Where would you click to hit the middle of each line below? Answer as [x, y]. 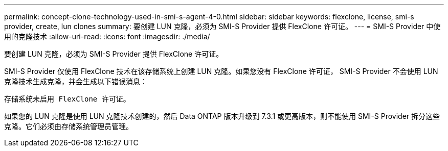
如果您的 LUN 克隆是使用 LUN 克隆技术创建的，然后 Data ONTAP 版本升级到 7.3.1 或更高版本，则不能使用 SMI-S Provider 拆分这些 [222, 116]
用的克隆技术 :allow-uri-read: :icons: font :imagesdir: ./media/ [107, 36]
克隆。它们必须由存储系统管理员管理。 [69, 126]
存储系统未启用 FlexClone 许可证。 [67, 99]
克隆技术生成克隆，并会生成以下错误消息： [76, 81]
